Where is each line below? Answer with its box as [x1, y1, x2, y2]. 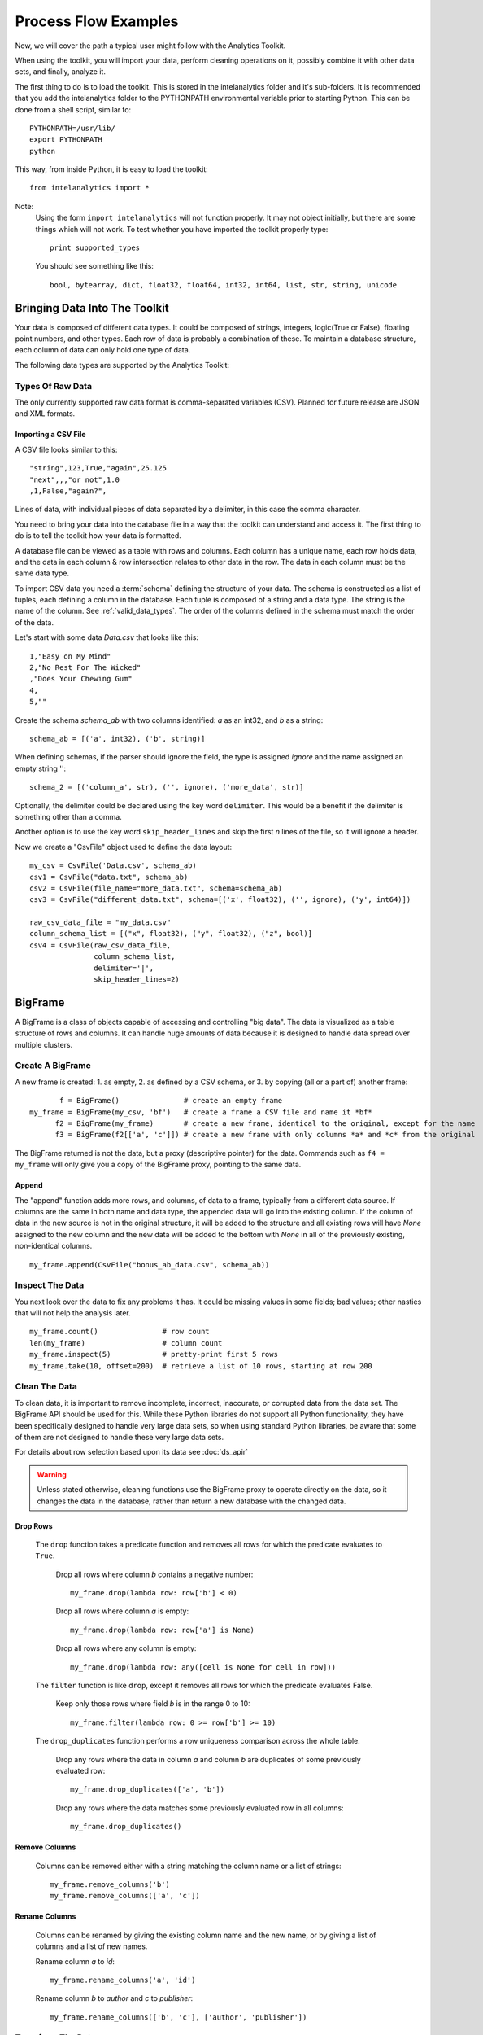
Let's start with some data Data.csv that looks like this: [15, 632, 199, 642]
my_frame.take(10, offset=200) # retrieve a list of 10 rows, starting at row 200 [29, 1361, 373, 1371]
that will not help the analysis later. [15, 1308, 132, 1318]
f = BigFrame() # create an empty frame [59, 1096, 283, 1105]
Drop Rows [15, 1521, 53, 1530]
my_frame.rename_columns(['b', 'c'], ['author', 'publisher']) [50, 2012, 307, 2022]
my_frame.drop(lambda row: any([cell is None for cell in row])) [70, 1662, 337, 1672]
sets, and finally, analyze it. [15, 67, 106, 77]
